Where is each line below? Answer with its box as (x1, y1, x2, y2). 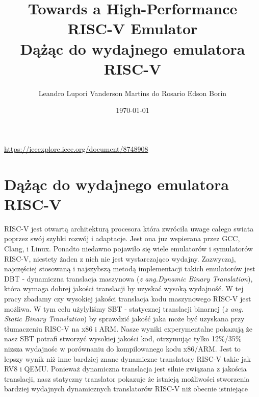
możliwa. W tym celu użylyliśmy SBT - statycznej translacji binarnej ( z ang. (4, 303, 244, 314)
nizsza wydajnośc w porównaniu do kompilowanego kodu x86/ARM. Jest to (4, 343, 241, 354)
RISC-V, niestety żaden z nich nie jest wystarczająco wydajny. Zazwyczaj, (4, 253, 236, 264)
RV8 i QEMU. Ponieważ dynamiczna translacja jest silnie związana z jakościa (4, 363, 247, 374)
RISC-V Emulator (67, 18, 198, 39)
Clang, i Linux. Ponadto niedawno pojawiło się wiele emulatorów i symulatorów (4, 243, 253, 253)
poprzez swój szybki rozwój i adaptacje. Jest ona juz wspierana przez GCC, (4, 233, 240, 244)
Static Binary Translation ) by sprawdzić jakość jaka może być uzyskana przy (4, 313, 245, 324)
